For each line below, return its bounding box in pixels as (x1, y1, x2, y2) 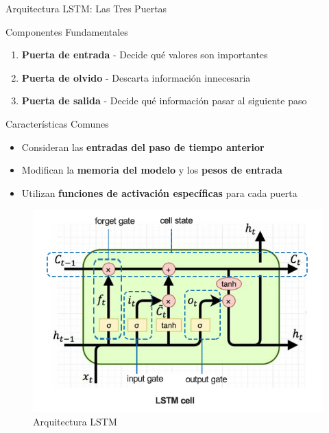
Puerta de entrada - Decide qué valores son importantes (21, 47, 268, 62)
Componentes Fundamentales (5, 24, 128, 38)
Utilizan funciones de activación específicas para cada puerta (21, 185, 297, 200)
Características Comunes (5, 116, 109, 130)
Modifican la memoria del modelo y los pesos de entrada (21, 163, 282, 177)
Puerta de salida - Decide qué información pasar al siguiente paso (21, 93, 307, 108)
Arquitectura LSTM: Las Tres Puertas (5, 1, 167, 15)
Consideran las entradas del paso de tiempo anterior (21, 139, 265, 154)
